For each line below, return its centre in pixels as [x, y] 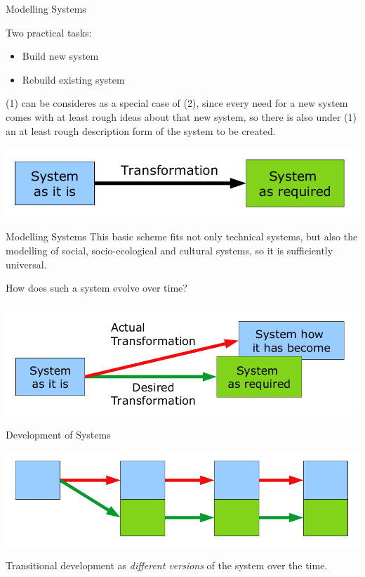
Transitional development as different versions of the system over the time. [167, 565]
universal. [26, 264]
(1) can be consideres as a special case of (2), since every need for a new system [177, 103]
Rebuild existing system [73, 79]
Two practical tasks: [49, 32]
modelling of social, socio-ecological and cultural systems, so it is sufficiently [170, 251]
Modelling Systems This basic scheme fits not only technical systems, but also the [182, 236]
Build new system [60, 56]
